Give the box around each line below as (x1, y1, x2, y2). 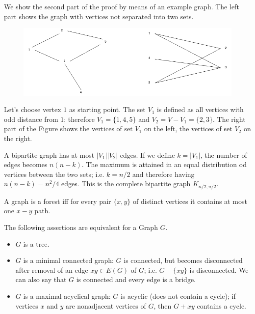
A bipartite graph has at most (4, 149, 95, 160)
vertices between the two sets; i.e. (4, 169, 104, 179)
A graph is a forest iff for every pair (4, 196, 111, 206)
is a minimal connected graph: (23, 255, 114, 265)
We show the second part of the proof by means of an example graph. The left (4, 1, 239, 11)
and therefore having (132, 169, 195, 179)
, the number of (200, 149, 247, 160)
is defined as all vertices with (156, 104, 244, 114)
